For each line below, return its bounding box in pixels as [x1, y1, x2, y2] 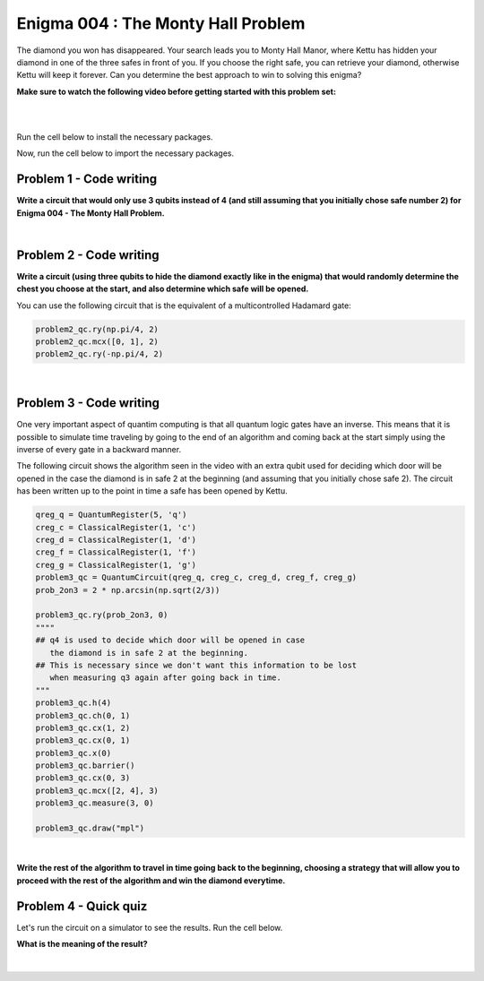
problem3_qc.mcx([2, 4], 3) [35, 785, 159, 796]
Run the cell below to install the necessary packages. [16, 131, 213, 142]
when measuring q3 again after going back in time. [49, 673, 281, 683]
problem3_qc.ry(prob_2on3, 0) [35, 610, 169, 620]
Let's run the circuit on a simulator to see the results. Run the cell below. [16, 922, 283, 933]
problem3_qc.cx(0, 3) [35, 773, 131, 783]
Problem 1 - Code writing [16, 171, 157, 187]
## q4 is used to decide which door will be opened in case [35, 635, 306, 645]
